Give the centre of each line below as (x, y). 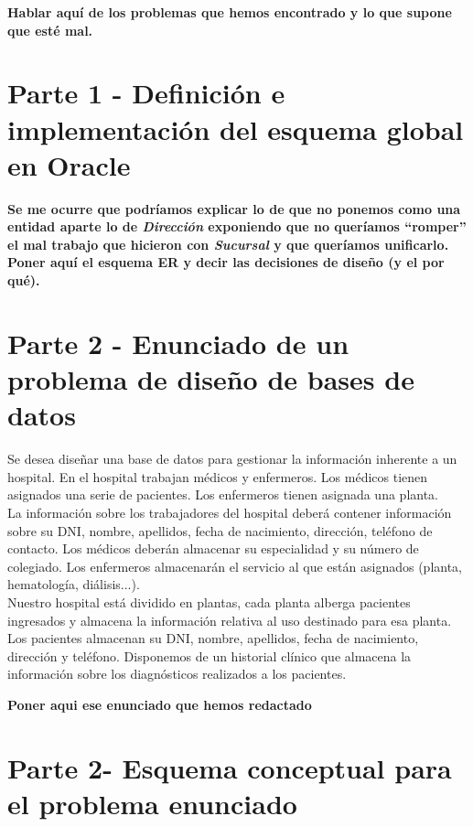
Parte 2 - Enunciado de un (178, 343)
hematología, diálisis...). (74, 584)
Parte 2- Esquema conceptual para (230, 767)
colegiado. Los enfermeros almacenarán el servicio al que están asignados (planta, (235, 566)
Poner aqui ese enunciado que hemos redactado (160, 704)
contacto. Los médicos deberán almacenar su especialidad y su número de (213, 548)
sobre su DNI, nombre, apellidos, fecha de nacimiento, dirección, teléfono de (220, 530)
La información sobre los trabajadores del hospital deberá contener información (230, 512)
